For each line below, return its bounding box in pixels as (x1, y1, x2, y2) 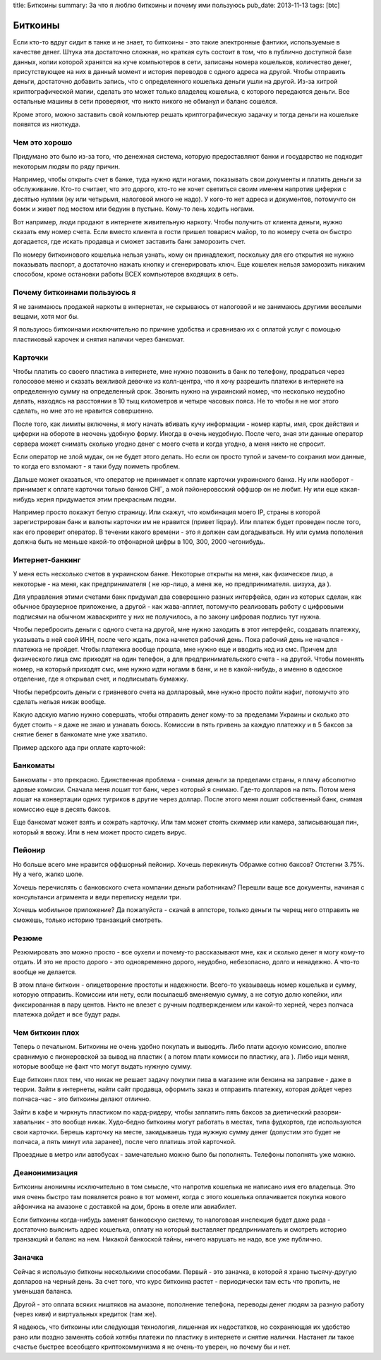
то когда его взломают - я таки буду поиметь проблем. (13, 462, 180, 470)
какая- (339, 485, 361, 494)
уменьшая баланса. (13, 1287, 73, 1296)
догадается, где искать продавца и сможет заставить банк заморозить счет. (13, 237, 246, 246)
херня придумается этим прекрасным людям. (36, 494, 176, 504)
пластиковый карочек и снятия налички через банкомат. (13, 335, 185, 344)
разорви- (313, 1107, 341, 1116)
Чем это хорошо (13, 138, 73, 147)
